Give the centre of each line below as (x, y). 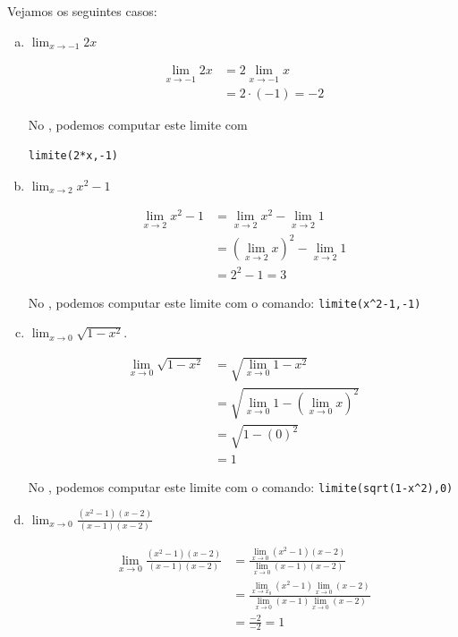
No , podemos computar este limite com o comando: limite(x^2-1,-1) (225, 302)
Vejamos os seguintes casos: (82, 11)
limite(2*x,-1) (73, 156)
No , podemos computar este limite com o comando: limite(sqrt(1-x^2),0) (241, 486)
